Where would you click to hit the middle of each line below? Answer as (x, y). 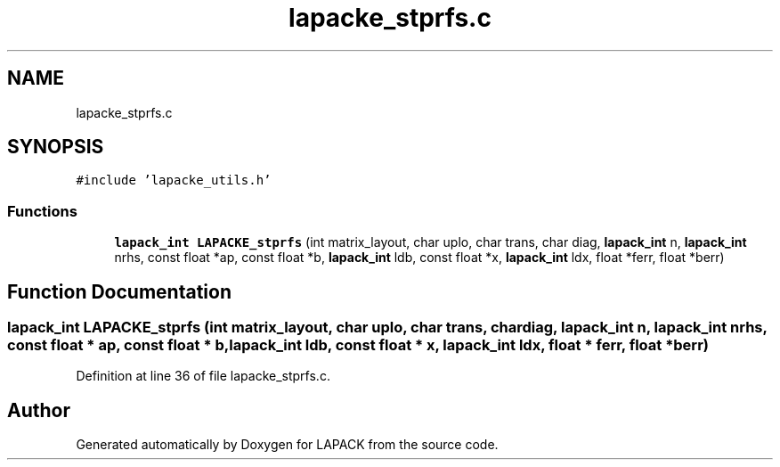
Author (39, 410)
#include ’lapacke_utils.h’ (174, 180)
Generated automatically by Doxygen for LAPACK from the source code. (287, 445)
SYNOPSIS (56, 147)
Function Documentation (119, 291)
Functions (42, 211)
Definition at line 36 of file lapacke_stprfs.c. (203, 376)
